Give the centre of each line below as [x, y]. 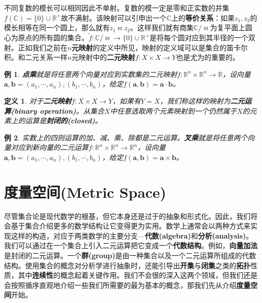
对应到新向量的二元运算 [50, 147]
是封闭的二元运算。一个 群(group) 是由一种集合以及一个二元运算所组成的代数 [130, 255]
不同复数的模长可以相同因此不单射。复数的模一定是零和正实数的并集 [117, 8]
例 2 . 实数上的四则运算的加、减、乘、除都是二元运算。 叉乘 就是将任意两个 [126, 137]
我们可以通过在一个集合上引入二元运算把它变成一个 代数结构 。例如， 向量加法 [131, 245]
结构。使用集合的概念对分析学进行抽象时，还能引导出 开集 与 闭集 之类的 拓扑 [127, 265]
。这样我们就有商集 [162, 27]
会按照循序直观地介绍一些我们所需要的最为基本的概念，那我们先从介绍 [120, 285]
